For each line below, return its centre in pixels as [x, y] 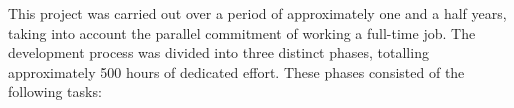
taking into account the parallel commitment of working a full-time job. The [242, 32]
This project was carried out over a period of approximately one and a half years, [257, 13]
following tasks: [55, 91]
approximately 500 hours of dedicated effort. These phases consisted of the [236, 71]
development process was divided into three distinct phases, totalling [218, 52]
